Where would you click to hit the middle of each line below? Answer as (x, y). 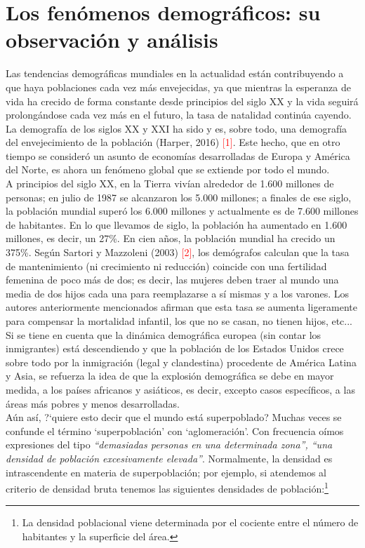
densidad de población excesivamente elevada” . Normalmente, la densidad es (169, 458)
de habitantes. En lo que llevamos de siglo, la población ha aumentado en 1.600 (177, 224)
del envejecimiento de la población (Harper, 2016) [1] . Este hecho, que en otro (173, 142)
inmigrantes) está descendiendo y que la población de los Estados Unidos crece (175, 348)
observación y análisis (112, 40)
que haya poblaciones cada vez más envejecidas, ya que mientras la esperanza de (178, 87)
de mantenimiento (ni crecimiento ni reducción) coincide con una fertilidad (166, 266)
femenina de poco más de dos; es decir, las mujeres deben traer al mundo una (172, 280)
